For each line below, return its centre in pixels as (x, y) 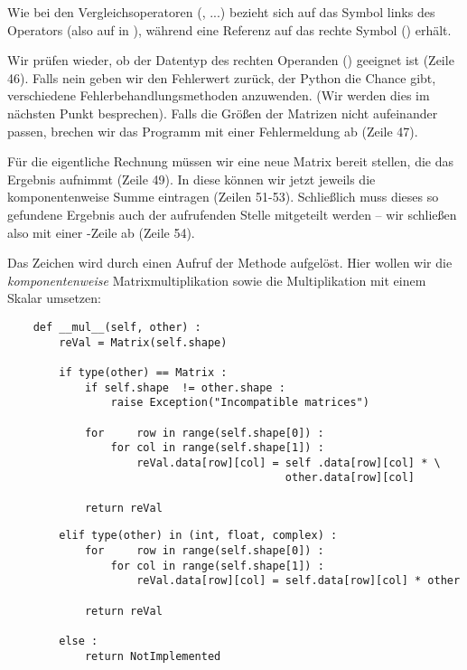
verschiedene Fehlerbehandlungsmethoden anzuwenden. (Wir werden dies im (219, 95)
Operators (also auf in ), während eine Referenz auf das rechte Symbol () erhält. (229, 29)
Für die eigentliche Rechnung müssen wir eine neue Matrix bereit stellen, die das (231, 161)
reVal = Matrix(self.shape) (143, 342)
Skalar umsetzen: (54, 298)
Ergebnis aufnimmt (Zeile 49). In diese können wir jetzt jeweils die (191, 179)
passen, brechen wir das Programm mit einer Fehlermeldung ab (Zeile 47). (213, 131)
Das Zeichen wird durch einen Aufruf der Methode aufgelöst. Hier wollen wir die (230, 263)
